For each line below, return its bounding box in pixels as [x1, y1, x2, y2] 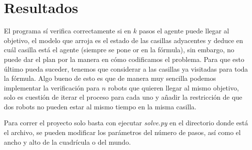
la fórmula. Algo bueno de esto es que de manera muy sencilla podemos [4, 73, 216, 83]
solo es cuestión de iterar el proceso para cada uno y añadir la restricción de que [4, 92, 242, 102]
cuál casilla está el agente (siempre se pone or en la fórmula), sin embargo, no [4, 45, 235, 55]
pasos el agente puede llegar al [139, 26, 229, 36]
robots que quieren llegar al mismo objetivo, [108, 82, 239, 92]
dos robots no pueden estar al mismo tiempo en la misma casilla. [4, 101, 197, 111]
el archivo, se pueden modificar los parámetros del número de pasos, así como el [4, 127, 241, 137]
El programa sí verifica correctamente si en [4, 26, 131, 36]
